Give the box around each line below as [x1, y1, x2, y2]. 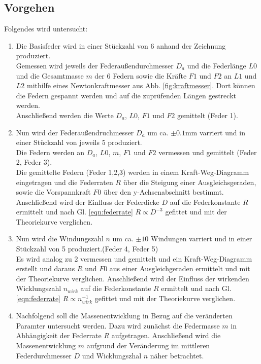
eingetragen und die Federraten [16, 176, 113, 187]
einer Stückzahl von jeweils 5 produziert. [16, 137, 142, 148]
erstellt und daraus [16, 263, 75, 274]
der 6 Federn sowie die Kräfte [94, 70, 187, 81]
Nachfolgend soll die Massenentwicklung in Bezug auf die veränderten [16, 310, 233, 321]
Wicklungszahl [16, 283, 61, 294]
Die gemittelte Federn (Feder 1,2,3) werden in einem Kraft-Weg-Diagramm [16, 166, 249, 177]
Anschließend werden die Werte [16, 110, 114, 120]
